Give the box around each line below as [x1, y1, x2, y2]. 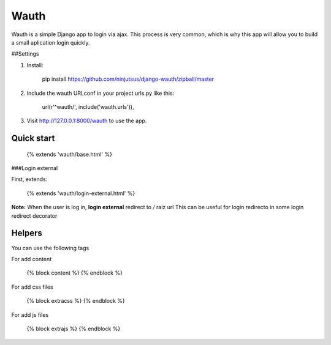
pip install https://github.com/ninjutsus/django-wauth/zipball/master [42, 75, 215, 83]
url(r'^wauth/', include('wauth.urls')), [42, 103, 134, 110]
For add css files [11, 283, 53, 291]
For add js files [11, 311, 49, 318]
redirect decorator [11, 212, 58, 220]
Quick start [11, 133, 55, 144]
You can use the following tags [11, 244, 89, 251]
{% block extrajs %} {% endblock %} [26, 325, 121, 332]
